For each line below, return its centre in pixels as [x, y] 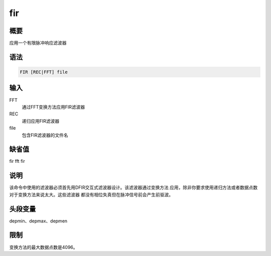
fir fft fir [17, 161]
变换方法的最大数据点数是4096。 [43, 247]
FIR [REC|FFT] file [44, 72]
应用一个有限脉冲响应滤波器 [38, 43]
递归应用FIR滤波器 [41, 121]
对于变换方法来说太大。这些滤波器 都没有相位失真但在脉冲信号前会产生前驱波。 [91, 194]
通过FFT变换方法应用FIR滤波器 [53, 107]
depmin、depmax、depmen [38, 221]
